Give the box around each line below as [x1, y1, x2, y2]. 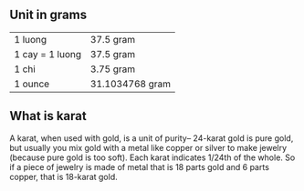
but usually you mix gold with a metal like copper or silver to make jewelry [9, 142, 288, 153]
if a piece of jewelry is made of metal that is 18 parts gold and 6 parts [9, 161, 269, 172]
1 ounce [14, 77, 50, 90]
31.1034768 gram [89, 77, 172, 90]
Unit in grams [9, 7, 88, 23]
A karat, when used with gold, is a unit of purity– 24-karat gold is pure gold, [9, 132, 294, 144]
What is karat [9, 108, 87, 124]
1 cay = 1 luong [14, 47, 82, 60]
